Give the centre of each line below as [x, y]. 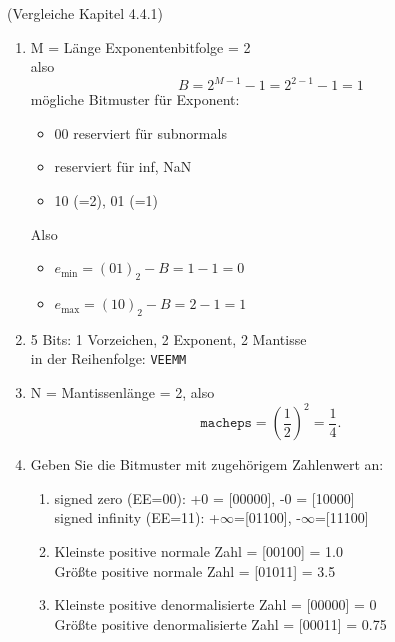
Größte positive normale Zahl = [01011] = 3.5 [195, 570]
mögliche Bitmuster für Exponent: [135, 99]
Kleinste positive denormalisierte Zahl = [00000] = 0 [215, 604]
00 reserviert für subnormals [140, 132]
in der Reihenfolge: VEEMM [108, 358]
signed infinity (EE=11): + [137, 517]
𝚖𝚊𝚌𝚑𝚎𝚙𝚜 [226, 423]
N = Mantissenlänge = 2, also [122, 392]
